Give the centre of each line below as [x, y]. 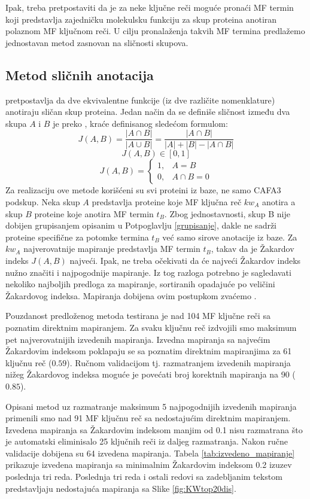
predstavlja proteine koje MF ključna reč [167, 202]
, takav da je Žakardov [253, 249]
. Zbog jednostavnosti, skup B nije [227, 213]
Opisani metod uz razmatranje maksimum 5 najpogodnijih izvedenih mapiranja [151, 406]
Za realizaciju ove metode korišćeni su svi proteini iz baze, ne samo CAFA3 [143, 190]
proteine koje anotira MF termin [94, 213]
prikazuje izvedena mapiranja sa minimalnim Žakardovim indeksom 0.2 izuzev [149, 465]
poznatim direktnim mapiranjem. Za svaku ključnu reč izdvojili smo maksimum [151, 327]
